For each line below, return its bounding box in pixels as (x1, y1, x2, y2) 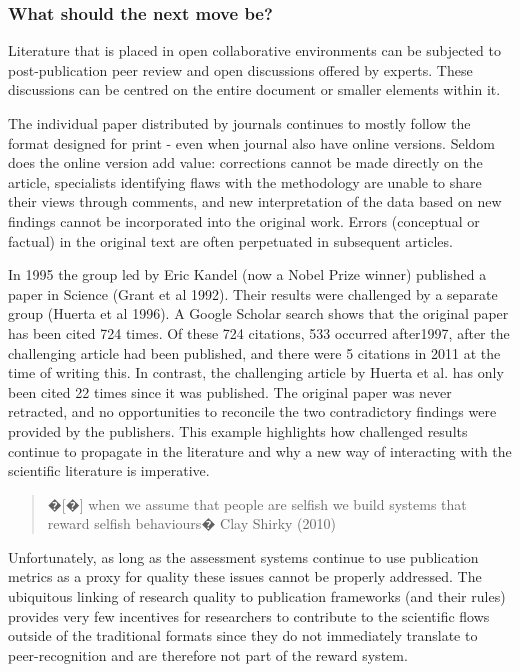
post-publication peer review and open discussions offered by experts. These (8, 59, 473, 80)
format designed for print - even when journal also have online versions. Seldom (8, 132, 496, 153)
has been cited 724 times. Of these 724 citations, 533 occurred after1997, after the (8, 322, 510, 343)
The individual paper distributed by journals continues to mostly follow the (8, 113, 471, 133)
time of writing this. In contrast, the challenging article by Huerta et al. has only (8, 362, 504, 383)
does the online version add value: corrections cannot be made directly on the (8, 152, 483, 173)
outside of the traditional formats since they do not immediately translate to (8, 625, 478, 646)
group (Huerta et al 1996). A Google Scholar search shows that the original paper (8, 303, 509, 324)
